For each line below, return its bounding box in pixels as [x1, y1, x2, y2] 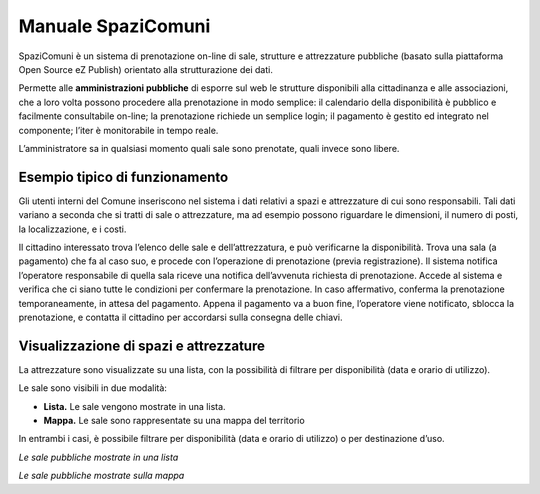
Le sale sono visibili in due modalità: [18, 382, 167, 394]
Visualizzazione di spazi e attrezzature [18, 337, 265, 354]
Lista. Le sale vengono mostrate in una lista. [43, 400, 226, 412]
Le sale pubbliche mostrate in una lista [18, 451, 179, 463]
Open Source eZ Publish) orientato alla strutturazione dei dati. [18, 63, 274, 75]
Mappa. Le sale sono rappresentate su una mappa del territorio [43, 415, 305, 426]
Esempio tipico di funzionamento [18, 168, 229, 185]
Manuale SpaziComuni [18, 15, 211, 37]
